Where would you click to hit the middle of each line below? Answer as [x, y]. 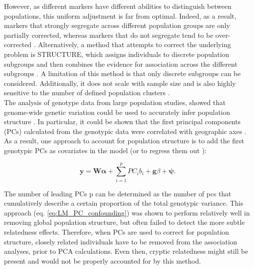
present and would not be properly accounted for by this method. [102, 260]
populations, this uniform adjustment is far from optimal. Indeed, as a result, [120, 15]
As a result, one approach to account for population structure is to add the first [124, 141]
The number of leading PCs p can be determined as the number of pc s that [118, 193]
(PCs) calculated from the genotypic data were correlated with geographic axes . [125, 131]
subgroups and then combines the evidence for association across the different [121, 64]
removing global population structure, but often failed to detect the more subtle [124, 222]
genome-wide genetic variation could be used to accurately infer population [117, 112]
